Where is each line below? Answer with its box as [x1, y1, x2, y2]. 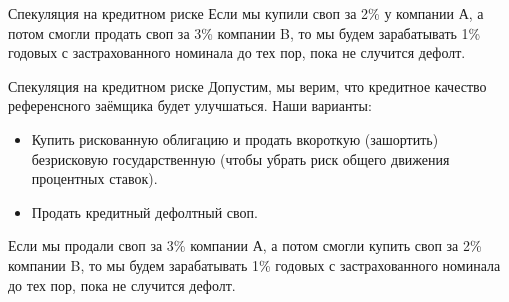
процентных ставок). [31, 168, 158, 189]
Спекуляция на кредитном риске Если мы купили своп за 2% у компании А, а [8, 3, 484, 23]
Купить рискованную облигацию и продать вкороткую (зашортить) [31, 128, 439, 149]
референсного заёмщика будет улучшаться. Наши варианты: [8, 95, 372, 116]
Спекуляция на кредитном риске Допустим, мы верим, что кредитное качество [8, 75, 487, 96]
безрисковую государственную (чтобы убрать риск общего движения [31, 148, 450, 169]
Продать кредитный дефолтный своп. [31, 201, 258, 222]
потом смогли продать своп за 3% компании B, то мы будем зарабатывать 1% [8, 22, 481, 43]
